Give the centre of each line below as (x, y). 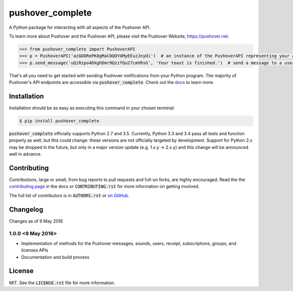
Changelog (26, 209)
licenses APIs (35, 250)
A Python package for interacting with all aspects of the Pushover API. (80, 27)
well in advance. (25, 154)
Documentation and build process (55, 257)
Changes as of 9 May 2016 (36, 221)
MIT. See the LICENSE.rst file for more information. (62, 283)
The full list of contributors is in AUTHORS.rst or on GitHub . (69, 195)
